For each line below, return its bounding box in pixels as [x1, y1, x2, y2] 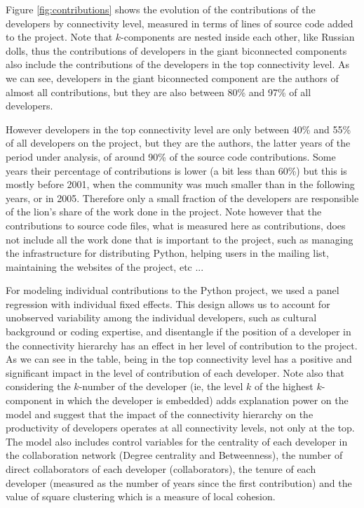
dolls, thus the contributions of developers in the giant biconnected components [6, 43, 347, 58]
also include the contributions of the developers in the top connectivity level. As [6, 57, 349, 72]
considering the [6, 379, 71, 394]
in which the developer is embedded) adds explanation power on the [55, 393, 349, 408]
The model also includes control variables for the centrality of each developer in [6, 434, 348, 448]
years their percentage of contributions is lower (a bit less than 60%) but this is [6, 163, 347, 178]
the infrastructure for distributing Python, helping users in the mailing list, [6, 246, 329, 260]
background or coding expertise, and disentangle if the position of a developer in [6, 324, 351, 339]
